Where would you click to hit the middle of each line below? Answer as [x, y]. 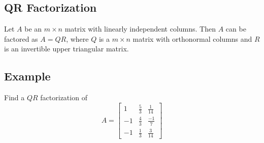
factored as [21, 38]
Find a [14, 97]
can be [236, 29]
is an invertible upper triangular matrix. [67, 49]
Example [27, 76]
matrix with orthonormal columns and [192, 38]
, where [77, 38]
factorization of [64, 97]
